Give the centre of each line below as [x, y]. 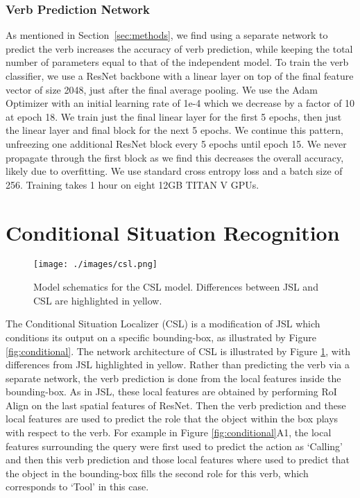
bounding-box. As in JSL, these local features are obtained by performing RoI [171, 392]
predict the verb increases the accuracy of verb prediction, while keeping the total [179, 48]
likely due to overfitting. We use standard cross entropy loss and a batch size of [174, 171]
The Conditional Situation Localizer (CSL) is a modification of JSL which [163, 324]
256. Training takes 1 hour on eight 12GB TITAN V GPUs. [132, 184]
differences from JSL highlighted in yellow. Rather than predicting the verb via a [178, 364]
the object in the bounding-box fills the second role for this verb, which [157, 473]
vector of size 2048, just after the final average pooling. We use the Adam [162, 89]
